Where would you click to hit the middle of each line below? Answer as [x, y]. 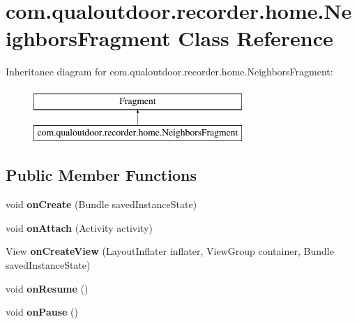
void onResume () [47, 288]
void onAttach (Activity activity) [79, 227]
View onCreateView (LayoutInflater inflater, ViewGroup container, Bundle [170, 251]
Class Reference [256, 38]
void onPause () [42, 312]
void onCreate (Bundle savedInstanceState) [101, 204]
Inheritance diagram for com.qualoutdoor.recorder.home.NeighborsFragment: [169, 72]
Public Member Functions [101, 175]
